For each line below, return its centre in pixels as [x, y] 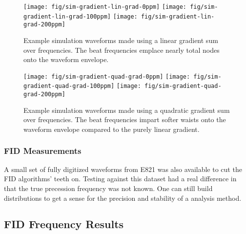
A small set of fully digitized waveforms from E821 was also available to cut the [123, 169]
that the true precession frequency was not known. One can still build [108, 188]
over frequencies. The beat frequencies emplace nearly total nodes [122, 50]
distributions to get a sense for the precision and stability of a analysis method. [123, 198]
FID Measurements [43, 151]
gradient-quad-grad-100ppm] [69, 86]
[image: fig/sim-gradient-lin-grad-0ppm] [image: [105, 7]
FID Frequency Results [64, 224]
